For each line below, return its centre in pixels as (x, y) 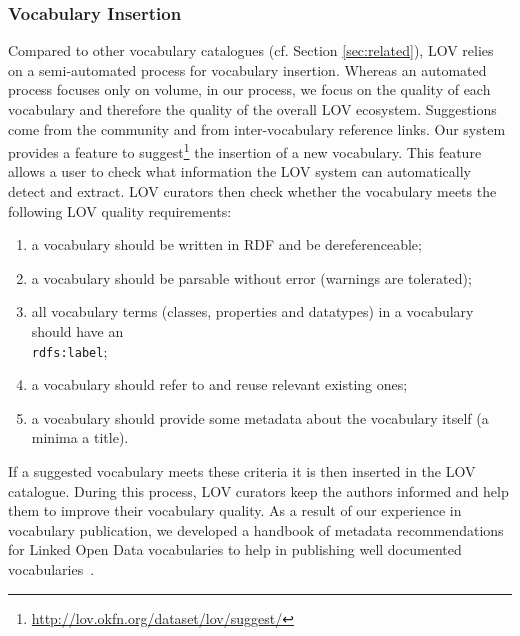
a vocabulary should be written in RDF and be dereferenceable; (226, 244)
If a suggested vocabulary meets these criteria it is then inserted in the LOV (242, 471)
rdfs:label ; (69, 350)
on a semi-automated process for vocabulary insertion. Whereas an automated (247, 69)
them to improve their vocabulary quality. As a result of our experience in (235, 510)
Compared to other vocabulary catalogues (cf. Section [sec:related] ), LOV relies (251, 50)
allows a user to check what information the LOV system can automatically (239, 171)
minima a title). (80, 437)
